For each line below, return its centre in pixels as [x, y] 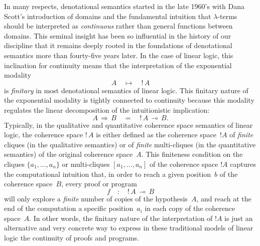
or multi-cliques [86, 164]
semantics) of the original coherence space [69, 154]
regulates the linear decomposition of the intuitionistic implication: [107, 109]
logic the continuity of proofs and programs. [72, 238]
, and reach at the [224, 198]
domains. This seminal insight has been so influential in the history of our [118, 35]
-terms [227, 16]
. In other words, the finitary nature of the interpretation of [121, 218]
